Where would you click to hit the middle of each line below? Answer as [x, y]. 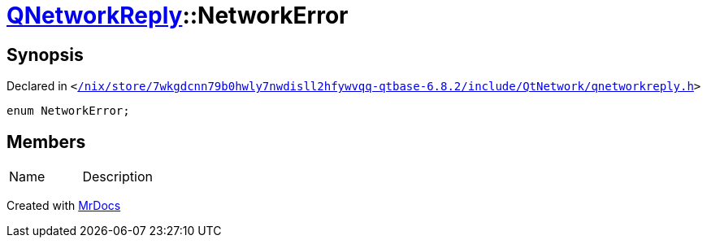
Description [117, 177]
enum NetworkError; [68, 111]
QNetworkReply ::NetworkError [178, 15]
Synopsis [45, 54]
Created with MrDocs [64, 206]
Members [46, 142]
